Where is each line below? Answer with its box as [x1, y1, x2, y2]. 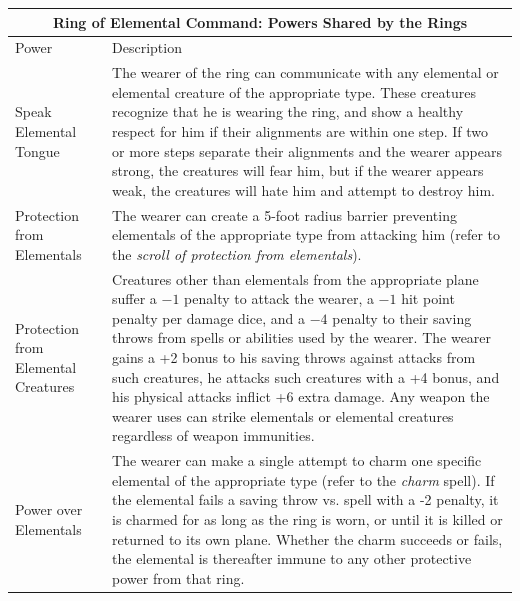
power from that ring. [112, 567, 245, 588]
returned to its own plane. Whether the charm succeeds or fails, [112, 528, 503, 549]
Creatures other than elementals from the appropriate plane [112, 268, 479, 289]
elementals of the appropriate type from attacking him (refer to [112, 224, 501, 245]
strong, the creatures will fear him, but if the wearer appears [112, 160, 484, 181]
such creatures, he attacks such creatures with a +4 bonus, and [112, 366, 500, 387]
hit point [401, 288, 455, 309]
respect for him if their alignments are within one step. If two [112, 120, 489, 141]
